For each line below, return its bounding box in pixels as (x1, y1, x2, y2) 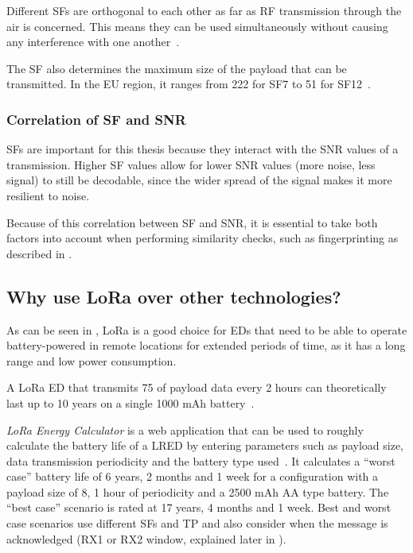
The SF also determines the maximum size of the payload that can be (6, 60, 347, 76)
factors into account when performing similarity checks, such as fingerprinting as (6, 230, 399, 246)
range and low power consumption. (6, 352, 177, 369)
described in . (6, 245, 72, 261)
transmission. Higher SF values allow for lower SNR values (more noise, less (6, 156, 376, 172)
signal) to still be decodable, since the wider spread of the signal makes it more (6, 172, 392, 188)
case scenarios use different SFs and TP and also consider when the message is (6, 515, 388, 532)
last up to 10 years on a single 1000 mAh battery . (6, 394, 255, 411)
